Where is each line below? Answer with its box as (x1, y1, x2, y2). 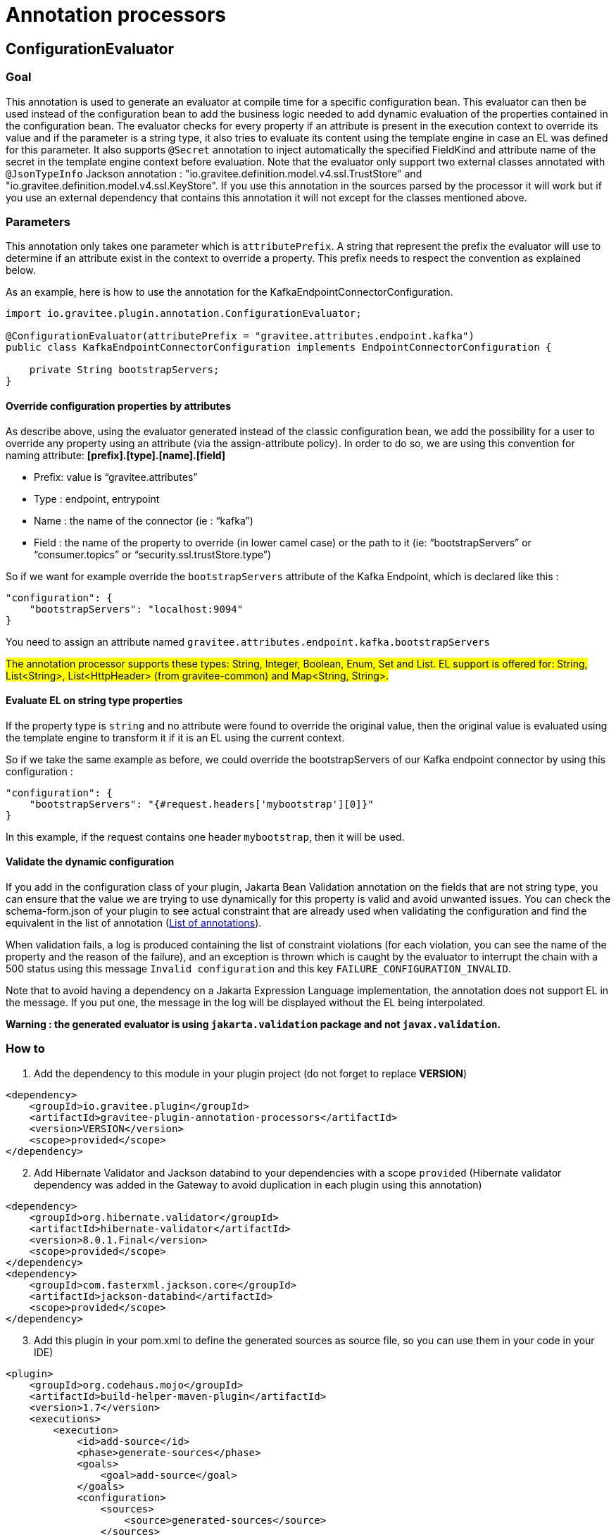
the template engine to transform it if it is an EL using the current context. (6, 731, 345, 744)
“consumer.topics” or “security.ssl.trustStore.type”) (34, 548, 272, 560)
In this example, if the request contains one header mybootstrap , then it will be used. (6, 830, 405, 843)
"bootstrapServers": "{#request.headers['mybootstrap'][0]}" (29, 798, 374, 810)
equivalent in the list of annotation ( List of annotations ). (6, 916, 262, 929)
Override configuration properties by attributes (6, 399, 232, 412)
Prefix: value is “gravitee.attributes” (34, 470, 198, 483)
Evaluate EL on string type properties (6, 694, 183, 707)
